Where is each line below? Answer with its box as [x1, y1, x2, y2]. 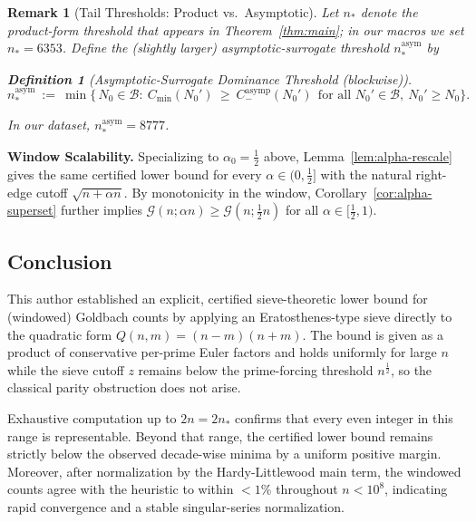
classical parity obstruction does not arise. [7, 378, 241, 397]
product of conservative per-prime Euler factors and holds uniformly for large [7, 343, 437, 362]
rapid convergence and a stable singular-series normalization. [7, 498, 345, 517]
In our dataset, [7, 115, 91, 134]
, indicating [384, 479, 448, 498]
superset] [7, 200, 57, 219]
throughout [276, 479, 338, 498]
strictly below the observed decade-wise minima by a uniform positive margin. [7, 444, 442, 463]
